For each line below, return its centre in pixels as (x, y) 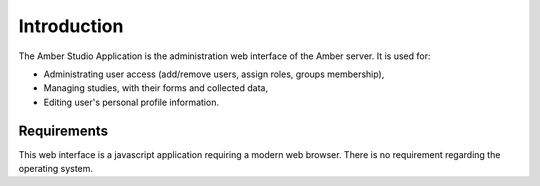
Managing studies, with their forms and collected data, (156, 88)
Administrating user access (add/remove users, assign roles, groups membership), (214, 74)
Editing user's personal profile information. (131, 102)
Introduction (71, 26)
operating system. (56, 169)
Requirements (63, 130)
